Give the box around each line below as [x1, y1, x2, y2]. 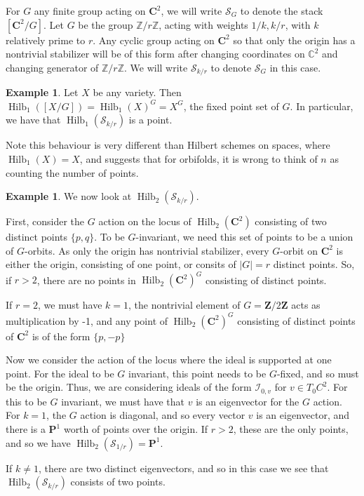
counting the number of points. [6, 165, 139, 180]
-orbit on [280, 243, 318, 257]
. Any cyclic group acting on [93, 32, 215, 47]
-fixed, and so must [276, 366, 359, 380]
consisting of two [255, 214, 327, 229]
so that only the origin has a [233, 32, 356, 47]
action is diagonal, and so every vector [80, 408, 245, 422]
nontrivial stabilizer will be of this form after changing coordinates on [6, 46, 305, 61]
